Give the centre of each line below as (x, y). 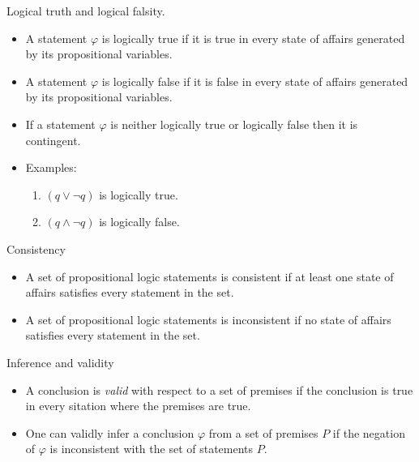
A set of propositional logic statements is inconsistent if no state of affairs (208, 319)
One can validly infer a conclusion (110, 432)
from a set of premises (263, 432)
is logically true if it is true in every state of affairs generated (253, 38)
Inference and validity (60, 362)
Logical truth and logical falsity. (86, 11)
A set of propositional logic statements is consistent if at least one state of (209, 276)
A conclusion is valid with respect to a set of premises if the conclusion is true (219, 389)
